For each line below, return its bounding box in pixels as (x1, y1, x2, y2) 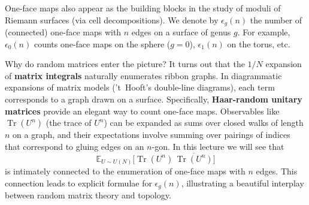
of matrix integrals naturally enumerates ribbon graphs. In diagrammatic (5, 69, 282, 82)
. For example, (237, 26, 290, 38)
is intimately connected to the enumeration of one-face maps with (5, 165, 246, 177)
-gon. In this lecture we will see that (152, 140, 284, 152)
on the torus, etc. (227, 37, 290, 50)
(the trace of (46, 116, 92, 129)
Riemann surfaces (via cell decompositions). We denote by (5, 13, 219, 26)
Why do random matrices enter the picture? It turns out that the (5, 58, 245, 70)
